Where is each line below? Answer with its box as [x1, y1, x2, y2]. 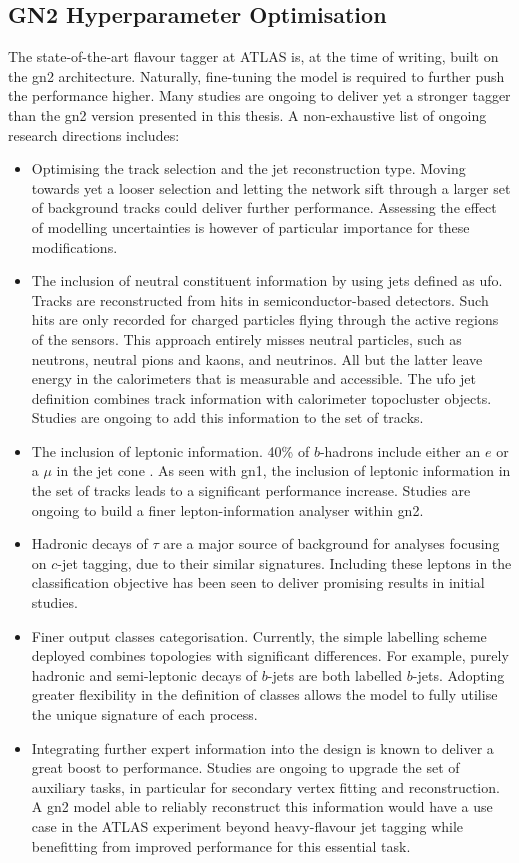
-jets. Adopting [412, 664, 505, 685]
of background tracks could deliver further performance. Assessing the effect [31, 197, 497, 218]
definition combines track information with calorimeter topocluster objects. [31, 387, 492, 408]
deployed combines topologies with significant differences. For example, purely [31, 645, 509, 666]
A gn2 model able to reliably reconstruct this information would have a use [31, 796, 493, 817]
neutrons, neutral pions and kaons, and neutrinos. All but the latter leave [31, 348, 483, 369]
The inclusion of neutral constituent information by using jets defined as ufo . [31, 270, 503, 291]
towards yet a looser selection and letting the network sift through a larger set [31, 177, 511, 198]
